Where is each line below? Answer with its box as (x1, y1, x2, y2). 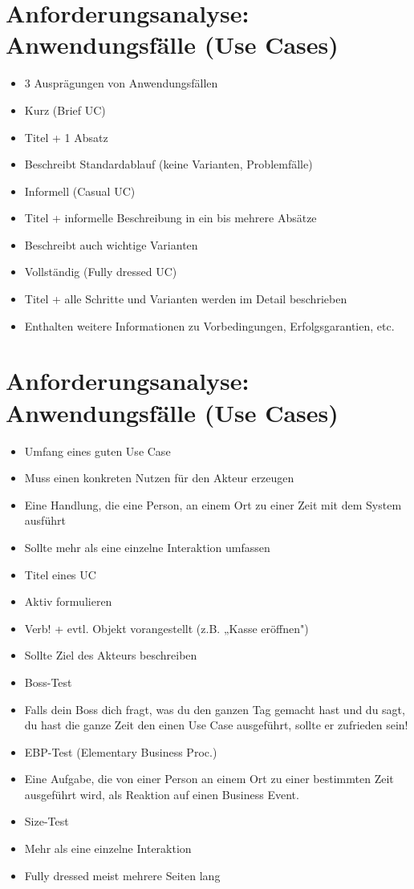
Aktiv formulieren (24, 593, 112, 610)
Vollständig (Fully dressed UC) (24, 263, 177, 280)
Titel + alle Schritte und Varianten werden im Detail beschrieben (24, 290, 347, 307)
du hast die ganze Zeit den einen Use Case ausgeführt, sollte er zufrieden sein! (24, 716, 408, 733)
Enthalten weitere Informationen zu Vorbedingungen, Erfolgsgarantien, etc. (24, 317, 395, 334)
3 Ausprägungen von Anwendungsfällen (24, 75, 218, 91)
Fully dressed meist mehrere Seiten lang (24, 867, 221, 883)
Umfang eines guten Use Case (24, 442, 171, 459)
